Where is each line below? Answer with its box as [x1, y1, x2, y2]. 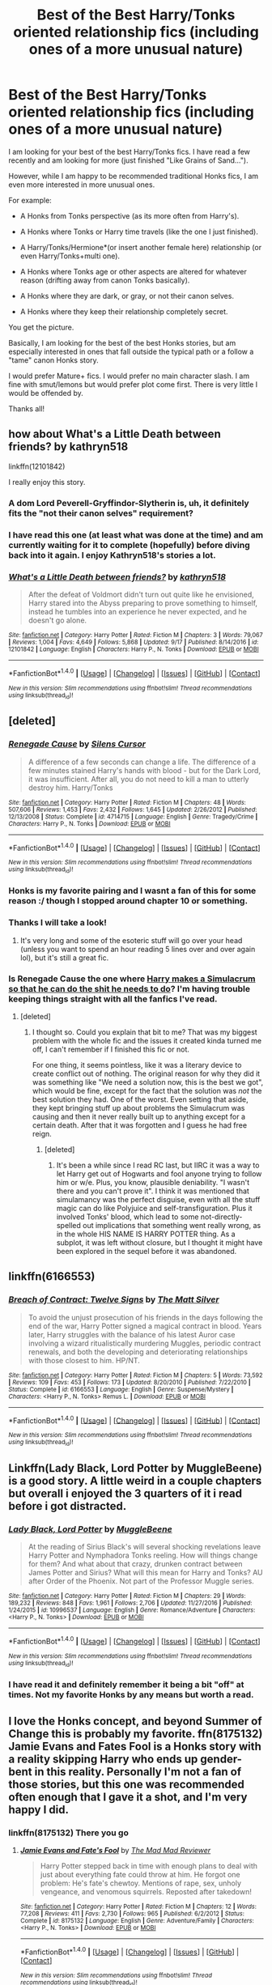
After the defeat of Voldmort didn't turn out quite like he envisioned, [28, 589, 254, 599]
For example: [8, 195, 53, 205]
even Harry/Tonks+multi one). [19, 251, 120, 261]
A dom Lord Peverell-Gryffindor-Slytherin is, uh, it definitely [8, 497, 249, 508]
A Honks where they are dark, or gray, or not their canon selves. [19, 291, 235, 300]
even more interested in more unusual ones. [8, 180, 155, 189]
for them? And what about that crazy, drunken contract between [28, 1559, 243, 1569]
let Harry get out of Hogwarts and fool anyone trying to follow [56, 1169, 262, 1179]
